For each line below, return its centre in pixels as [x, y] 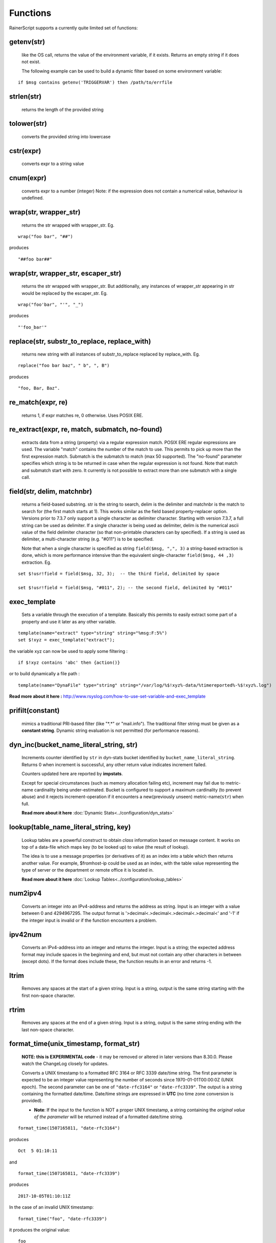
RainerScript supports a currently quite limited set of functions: [73, 28]
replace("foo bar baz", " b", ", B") [64, 366]
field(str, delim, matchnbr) [51, 491]
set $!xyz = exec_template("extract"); [67, 640]
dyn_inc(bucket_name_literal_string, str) [73, 745]
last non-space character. [48, 1030]
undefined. [33, 198]
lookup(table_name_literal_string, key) [70, 827]
